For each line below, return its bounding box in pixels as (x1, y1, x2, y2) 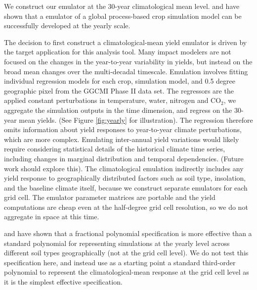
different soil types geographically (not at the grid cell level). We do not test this (4, 247, 249, 258)
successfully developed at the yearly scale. (4, 20, 130, 31)
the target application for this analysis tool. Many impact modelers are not (4, 47, 231, 57)
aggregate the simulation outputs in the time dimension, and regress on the (4, 104, 232, 115)
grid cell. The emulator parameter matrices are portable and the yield (4, 192, 215, 202)
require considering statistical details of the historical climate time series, (4, 144, 225, 154)
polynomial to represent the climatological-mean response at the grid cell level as (4, 267, 249, 277)
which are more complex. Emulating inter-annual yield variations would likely (4, 134, 239, 144)
